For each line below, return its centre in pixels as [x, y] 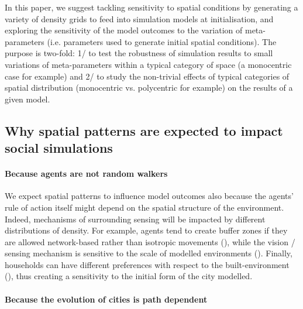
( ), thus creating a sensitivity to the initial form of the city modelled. [129, 276]
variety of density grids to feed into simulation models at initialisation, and [139, 18]
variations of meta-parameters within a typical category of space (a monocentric [148, 64]
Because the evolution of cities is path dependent [106, 299]
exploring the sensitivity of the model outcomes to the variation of [124, 30]
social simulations [59, 148]
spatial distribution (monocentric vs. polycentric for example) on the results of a [149, 87]
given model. [27, 99]
